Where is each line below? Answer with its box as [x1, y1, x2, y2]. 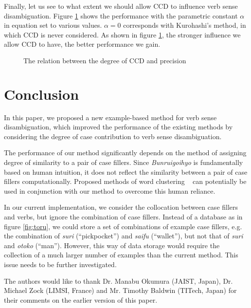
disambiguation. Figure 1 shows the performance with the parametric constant [4, 10, 238, 20]
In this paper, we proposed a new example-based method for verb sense [4, 112, 217, 122]
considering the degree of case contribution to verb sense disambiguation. [4, 131, 222, 141]
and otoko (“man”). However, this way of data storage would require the [4, 240, 220, 250]
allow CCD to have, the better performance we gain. [4, 39, 161, 49]
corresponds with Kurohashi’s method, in [123, 20, 246, 30]
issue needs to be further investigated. [4, 259, 117, 269]
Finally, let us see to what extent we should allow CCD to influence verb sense [4, 1, 238, 11]
